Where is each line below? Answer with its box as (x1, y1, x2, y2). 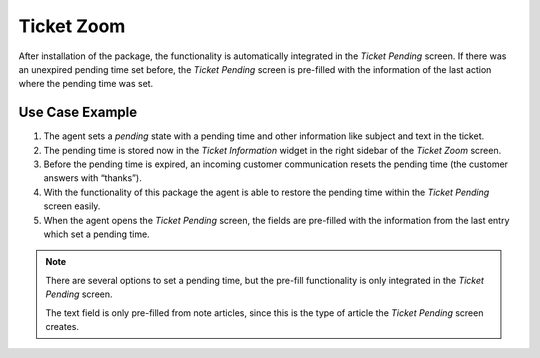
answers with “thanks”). (43, 172, 142, 184)
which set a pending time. (43, 228, 150, 240)
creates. (45, 320, 80, 332)
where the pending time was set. (18, 78, 154, 90)
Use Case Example (18, 104, 138, 121)
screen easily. (43, 200, 101, 212)
